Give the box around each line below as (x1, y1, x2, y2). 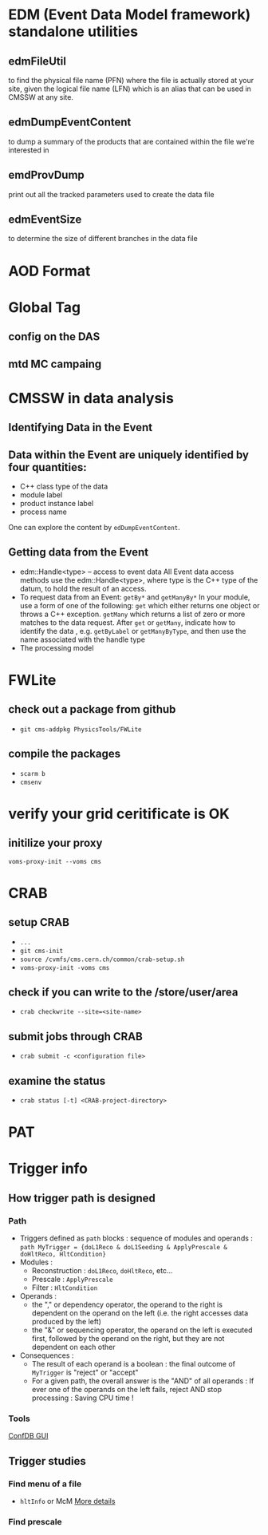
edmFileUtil (8, 54, 66, 68)
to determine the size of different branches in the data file (8, 234, 198, 243)
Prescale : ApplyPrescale (31, 1275, 113, 1284)
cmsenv (19, 778, 42, 786)
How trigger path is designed (8, 1191, 156, 1205)
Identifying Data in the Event (8, 421, 153, 434)
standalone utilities (8, 22, 138, 41)
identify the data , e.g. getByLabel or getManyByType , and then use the (19, 626, 246, 635)
